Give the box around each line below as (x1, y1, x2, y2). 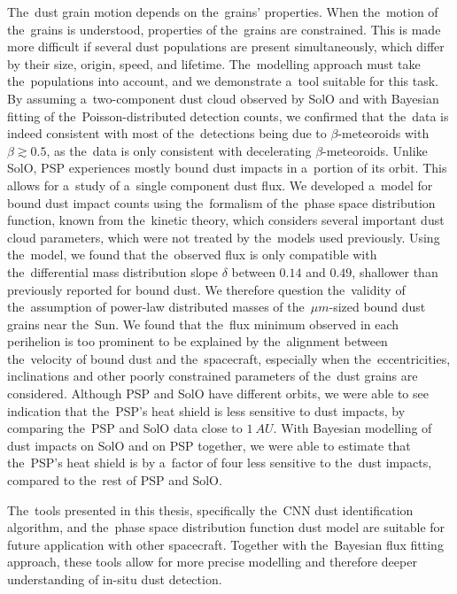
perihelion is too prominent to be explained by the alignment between (7, 332, 388, 351)
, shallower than (352, 262, 438, 281)
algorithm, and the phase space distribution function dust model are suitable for (7, 518, 445, 536)
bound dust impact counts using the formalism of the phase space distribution (7, 193, 436, 212)
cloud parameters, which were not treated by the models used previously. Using (7, 228, 440, 246)
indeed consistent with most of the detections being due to (7, 124, 327, 143)
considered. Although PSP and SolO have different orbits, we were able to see (7, 384, 429, 403)
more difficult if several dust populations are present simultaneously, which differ (7, 37, 445, 56)
